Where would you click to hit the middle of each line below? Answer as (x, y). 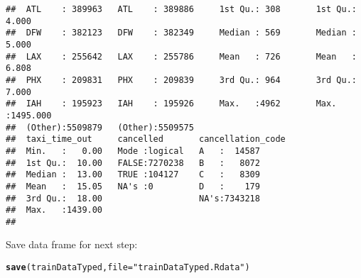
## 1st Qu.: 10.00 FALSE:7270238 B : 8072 (133, 163)
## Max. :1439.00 (54, 210)
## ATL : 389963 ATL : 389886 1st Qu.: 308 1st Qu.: (181, 9)
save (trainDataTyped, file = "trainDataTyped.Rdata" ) (128, 268)
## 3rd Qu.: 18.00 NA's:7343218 (133, 198)
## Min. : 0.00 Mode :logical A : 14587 (133, 151)
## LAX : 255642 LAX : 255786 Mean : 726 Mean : (181, 56)
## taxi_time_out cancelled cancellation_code (146, 139)
